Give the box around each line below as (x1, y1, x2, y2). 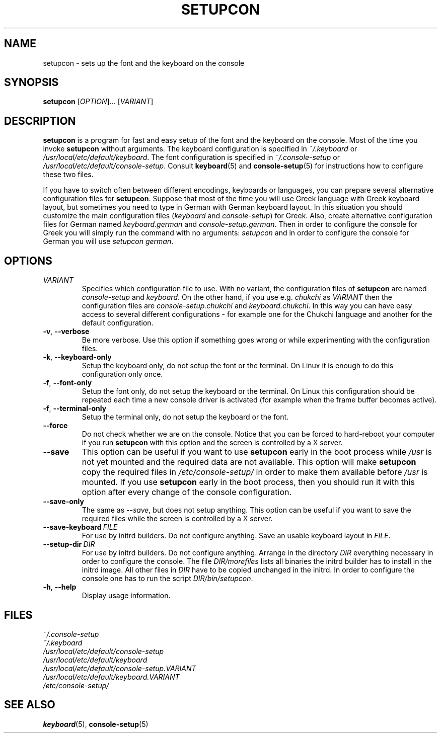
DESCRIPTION (4, 114, 76, 127)
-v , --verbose (43, 327, 90, 336)
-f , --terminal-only (43, 404, 107, 413)
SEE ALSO (4, 698, 55, 711)
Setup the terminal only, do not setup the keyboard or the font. (82, 413, 289, 422)
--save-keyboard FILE (43, 523, 118, 532)
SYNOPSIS (4, 76, 59, 89)
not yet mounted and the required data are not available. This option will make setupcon (82, 457, 416, 467)
